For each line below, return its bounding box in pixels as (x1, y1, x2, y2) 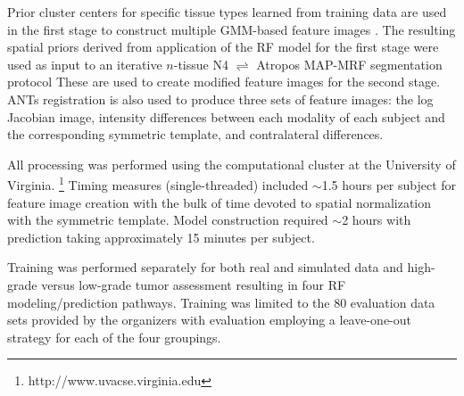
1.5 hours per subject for (321, 176, 457, 194)
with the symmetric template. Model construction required (7, 210, 328, 229)
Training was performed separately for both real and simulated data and (7, 258, 403, 276)
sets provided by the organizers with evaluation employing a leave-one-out (7, 310, 411, 329)
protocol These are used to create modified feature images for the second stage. (7, 72, 441, 91)
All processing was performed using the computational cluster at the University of (7, 154, 456, 173)
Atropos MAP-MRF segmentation (256, 54, 443, 73)
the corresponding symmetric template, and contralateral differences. (7, 125, 384, 144)
